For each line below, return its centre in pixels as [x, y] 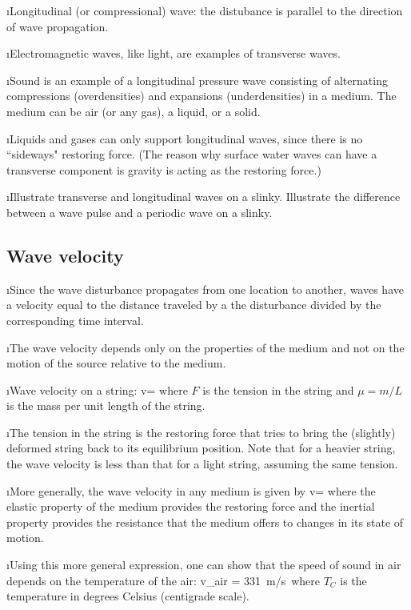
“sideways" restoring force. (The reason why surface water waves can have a [192, 154]
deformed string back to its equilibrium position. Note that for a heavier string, [201, 448]
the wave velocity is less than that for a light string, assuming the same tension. [202, 464]
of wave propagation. [58, 26]
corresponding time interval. [75, 320]
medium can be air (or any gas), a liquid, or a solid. [134, 111]
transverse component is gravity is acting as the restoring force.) [164, 169]
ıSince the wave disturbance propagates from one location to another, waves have [205, 289]
